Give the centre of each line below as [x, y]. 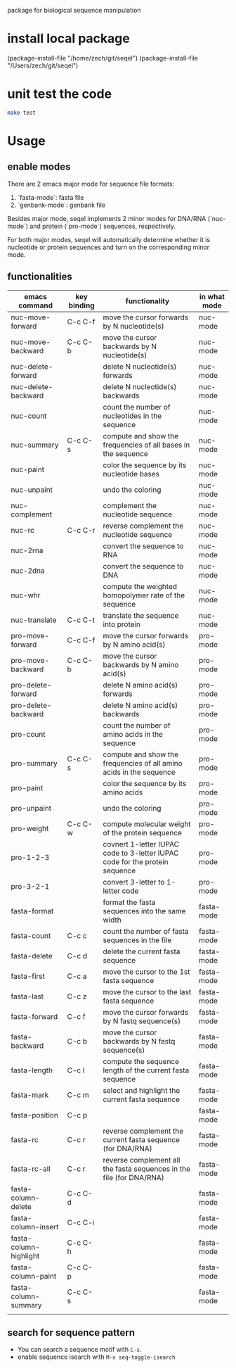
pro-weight [30, 828]
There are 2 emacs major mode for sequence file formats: [91, 184]
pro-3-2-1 [30, 886]
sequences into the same [144, 911]
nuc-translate [34, 620]
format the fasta [129, 902]
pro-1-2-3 [30, 857]
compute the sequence [141, 1061]
